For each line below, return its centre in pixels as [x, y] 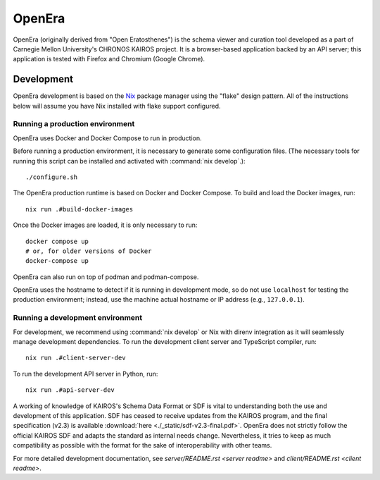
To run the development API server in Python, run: [85, 374]
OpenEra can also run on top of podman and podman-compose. [106, 277]
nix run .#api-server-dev [70, 390]
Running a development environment [78, 318]
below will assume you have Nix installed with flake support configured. [117, 106]
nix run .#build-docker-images [80, 209]
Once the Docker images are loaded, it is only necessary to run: [105, 225]
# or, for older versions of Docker [89, 251]
